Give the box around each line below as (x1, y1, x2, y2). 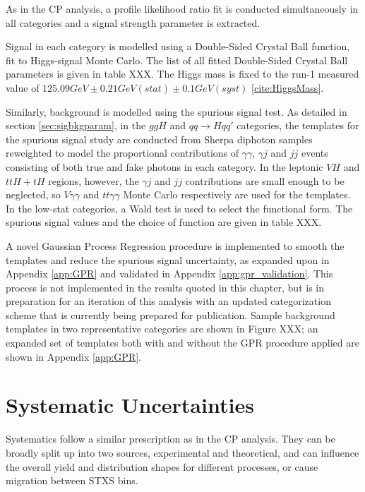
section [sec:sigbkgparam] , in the (6, 118, 146, 133)
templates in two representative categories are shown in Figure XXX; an (6, 321, 318, 336)
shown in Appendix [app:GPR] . (6, 349, 141, 364)
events (301, 145, 328, 160)
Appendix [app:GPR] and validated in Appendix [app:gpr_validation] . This (6, 266, 333, 281)
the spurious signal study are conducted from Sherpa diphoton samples (6, 131, 313, 146)
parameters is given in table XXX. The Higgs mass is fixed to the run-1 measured (6, 66, 359, 81)
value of (6, 80, 40, 95)
